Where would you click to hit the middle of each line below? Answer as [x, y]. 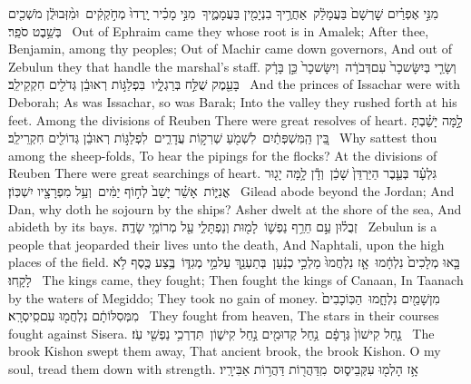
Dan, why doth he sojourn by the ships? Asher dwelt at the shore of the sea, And [235, 208]
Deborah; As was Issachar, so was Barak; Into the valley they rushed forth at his [233, 101]
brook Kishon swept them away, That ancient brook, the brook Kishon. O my [225, 351]
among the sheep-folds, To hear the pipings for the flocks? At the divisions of [223, 155]
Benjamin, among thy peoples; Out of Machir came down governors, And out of [230, 49]
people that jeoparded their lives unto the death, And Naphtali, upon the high [226, 244]
